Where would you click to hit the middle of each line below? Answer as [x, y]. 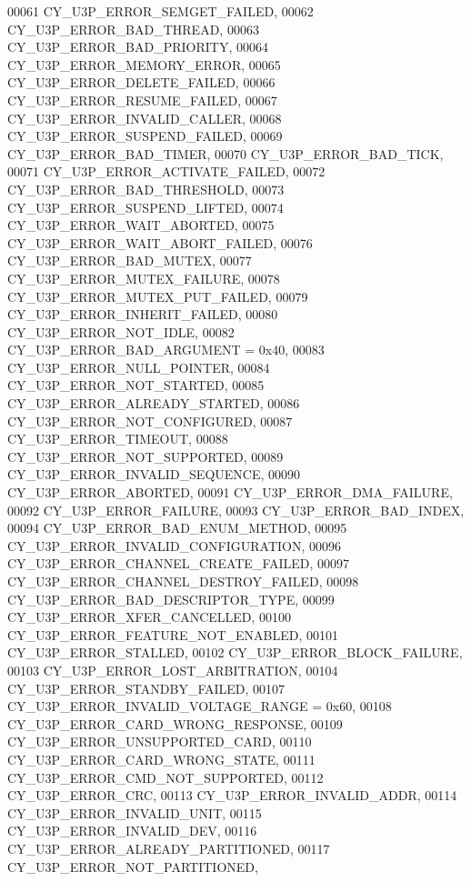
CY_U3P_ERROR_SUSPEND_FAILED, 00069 [145, 136]
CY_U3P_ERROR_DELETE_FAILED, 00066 [141, 82]
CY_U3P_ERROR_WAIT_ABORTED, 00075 [141, 225]
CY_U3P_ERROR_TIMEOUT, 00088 [118, 439]
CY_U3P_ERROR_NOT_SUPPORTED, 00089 [145, 456]
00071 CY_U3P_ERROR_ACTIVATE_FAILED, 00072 [166, 171]
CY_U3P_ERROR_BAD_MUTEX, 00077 [130, 261]
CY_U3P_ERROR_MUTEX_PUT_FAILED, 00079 [158, 296]
